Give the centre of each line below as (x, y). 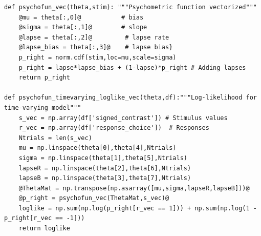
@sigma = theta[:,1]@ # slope (83, 27)
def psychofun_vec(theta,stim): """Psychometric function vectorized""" (130, 7)
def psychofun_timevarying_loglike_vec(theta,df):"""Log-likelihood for (130, 98)
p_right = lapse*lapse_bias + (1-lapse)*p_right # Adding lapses (132, 67)
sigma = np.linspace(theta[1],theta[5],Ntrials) (103, 158)
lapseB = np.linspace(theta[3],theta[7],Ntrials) (105, 178)
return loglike (44, 229)
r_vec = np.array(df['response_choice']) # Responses (114, 128)
